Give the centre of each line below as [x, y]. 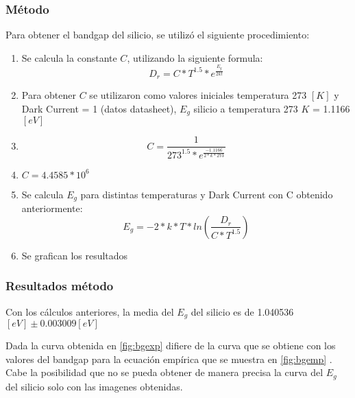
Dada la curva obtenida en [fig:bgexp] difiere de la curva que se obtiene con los [171, 345]
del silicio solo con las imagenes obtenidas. [94, 386]
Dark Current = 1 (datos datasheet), [99, 108]
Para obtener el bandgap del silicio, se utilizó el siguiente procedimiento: [158, 35]
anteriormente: [52, 208]
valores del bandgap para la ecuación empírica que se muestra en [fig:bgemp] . [169, 359]
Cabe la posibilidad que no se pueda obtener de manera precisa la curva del [164, 372]
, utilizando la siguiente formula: [195, 57]
